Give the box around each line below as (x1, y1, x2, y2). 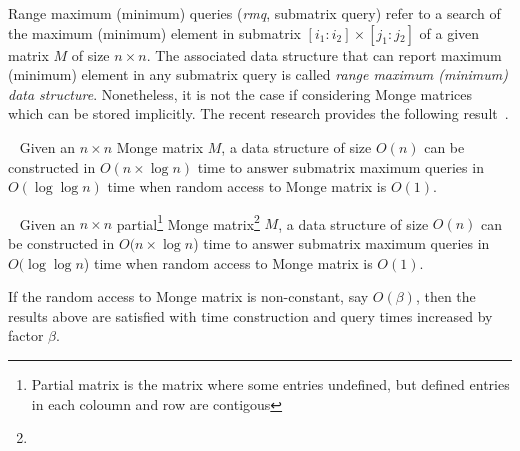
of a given (419, 22, 480, 43)
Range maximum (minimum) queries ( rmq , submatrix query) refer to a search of (8, 3, 501, 23)
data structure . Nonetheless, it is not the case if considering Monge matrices (8, 83, 473, 104)
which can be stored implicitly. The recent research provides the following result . (8, 103, 509, 124)
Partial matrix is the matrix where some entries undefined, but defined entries (31, 373, 510, 394)
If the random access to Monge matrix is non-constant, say (8, 286, 369, 307)
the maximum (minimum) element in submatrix (8, 22, 301, 43)
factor (8, 325, 44, 346)
